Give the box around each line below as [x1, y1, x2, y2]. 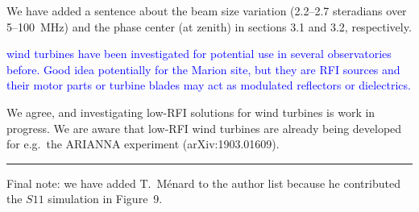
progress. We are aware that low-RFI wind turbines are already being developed [6, 119, 402, 136]
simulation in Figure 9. [48, 190, 163, 207]
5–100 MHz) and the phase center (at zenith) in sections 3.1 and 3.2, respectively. [6, 18, 412, 35]
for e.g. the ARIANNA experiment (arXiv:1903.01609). [6, 135, 280, 152]
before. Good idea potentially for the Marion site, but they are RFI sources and [6, 60, 400, 77]
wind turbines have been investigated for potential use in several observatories [6, 45, 392, 62]
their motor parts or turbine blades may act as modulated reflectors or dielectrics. [6, 77, 411, 94]
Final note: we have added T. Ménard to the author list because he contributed [6, 174, 400, 191]
